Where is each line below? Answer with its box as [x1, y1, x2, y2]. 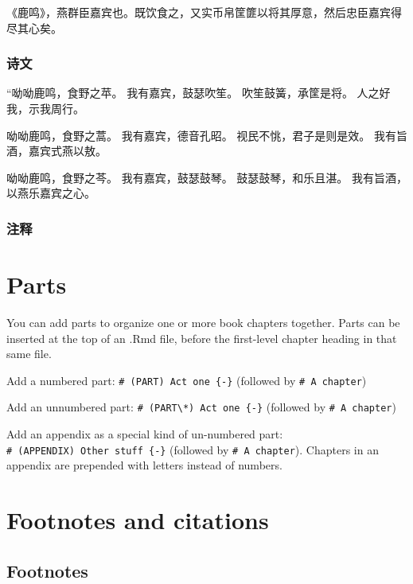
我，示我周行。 [6, 100, 84, 116]
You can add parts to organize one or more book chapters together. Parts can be [6, 313, 400, 330]
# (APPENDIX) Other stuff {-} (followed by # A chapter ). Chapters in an [6, 441, 379, 457]
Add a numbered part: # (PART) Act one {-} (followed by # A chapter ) [6, 372, 367, 388]
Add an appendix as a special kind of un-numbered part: [6, 426, 283, 442]
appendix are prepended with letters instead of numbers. [6, 457, 282, 473]
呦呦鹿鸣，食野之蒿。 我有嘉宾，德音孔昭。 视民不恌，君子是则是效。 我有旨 [6, 127, 407, 143]
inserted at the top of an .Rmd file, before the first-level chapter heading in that [6, 329, 397, 346]
